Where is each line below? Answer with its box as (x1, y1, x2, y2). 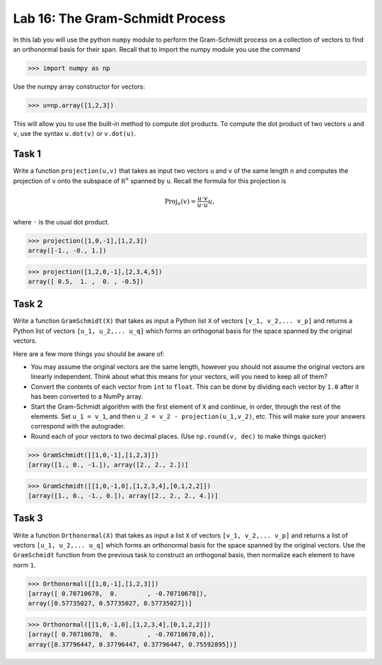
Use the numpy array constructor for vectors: (13, 82, 145, 91)
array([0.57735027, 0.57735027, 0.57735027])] (28, 599, 192, 608)
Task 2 (13, 298, 43, 310)
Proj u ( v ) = (164, 197, 197, 207)
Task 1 (13, 148, 42, 160)
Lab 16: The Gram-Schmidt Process (13, 11, 226, 26)
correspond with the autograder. (30, 422, 125, 431)
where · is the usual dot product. (13, 217, 110, 226)
